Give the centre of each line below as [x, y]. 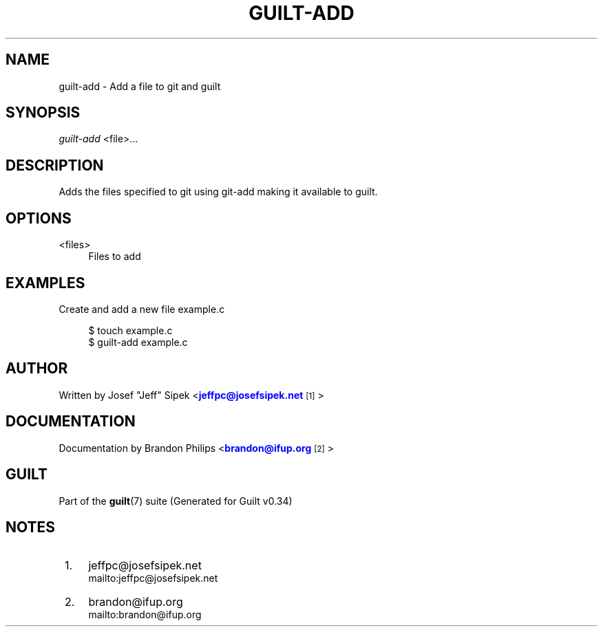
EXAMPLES [45, 283]
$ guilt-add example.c [138, 342]
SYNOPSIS [43, 113]
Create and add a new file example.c [142, 309]
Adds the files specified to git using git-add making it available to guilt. [218, 192]
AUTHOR [37, 369]
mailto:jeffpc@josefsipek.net [153, 578]
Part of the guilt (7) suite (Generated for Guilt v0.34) [176, 501]
